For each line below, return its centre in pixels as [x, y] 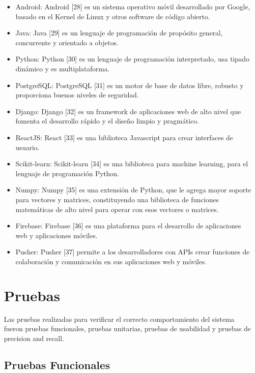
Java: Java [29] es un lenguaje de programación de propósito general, [119, 33]
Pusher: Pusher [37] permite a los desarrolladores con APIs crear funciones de [132, 252]
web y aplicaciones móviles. [57, 235]
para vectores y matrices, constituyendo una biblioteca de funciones [117, 199]
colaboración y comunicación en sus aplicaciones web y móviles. [111, 261]
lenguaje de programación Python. [67, 173]
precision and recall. [34, 338]
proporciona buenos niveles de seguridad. [77, 95]
